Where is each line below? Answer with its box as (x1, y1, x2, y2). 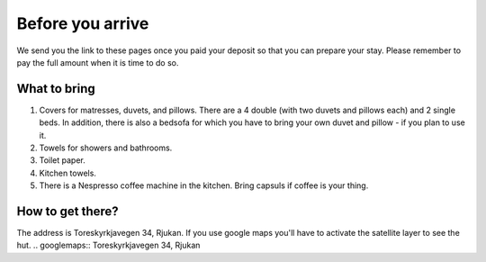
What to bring (16, 81, 95, 96)
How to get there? (16, 203, 119, 219)
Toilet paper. (39, 155, 85, 166)
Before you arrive (16, 14, 149, 33)
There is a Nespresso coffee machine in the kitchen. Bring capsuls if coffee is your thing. (39, 180, 369, 191)
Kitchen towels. (39, 167, 96, 178)
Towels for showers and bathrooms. (39, 142, 173, 153)
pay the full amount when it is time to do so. (16, 57, 179, 68)
